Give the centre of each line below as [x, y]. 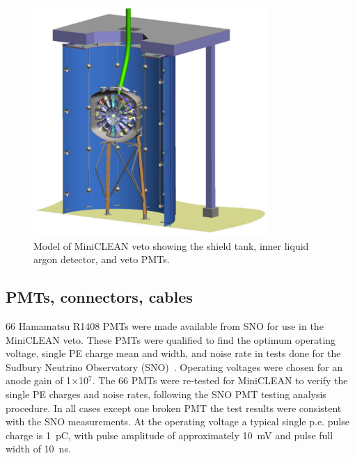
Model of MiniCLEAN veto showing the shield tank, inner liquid [171, 245]
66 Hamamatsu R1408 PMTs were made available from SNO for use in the [165, 326]
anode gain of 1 [39, 380]
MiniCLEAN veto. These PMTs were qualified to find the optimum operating [171, 339]
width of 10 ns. [38, 449]
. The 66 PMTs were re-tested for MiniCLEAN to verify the [220, 380]
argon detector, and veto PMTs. [102, 259]
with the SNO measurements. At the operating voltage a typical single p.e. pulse [177, 421]
